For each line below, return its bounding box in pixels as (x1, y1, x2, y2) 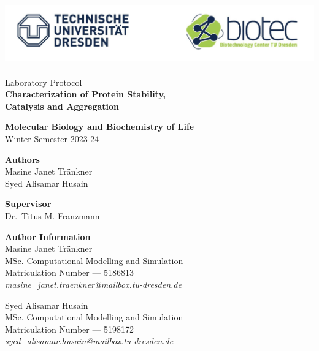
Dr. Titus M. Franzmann (5, 209, 100, 222)
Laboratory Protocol (5, 75, 82, 88)
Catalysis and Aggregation (5, 99, 120, 112)
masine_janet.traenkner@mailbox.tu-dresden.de (5, 277, 182, 290)
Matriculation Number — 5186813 (5, 266, 134, 279)
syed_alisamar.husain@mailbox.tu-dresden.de (5, 334, 174, 347)
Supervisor (5, 197, 52, 210)
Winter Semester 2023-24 (5, 132, 99, 145)
